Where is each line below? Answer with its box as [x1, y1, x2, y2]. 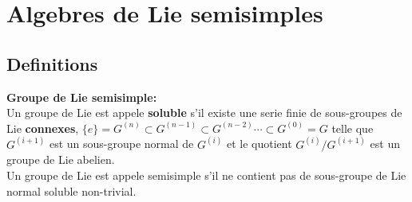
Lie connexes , [6, 119, 79, 136]
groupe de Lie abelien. [6, 151, 115, 168]
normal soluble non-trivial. [6, 182, 137, 199]
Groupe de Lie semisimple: [6, 88, 157, 105]
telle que [331, 119, 374, 136]
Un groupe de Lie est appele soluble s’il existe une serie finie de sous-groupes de [6, 104, 402, 121]
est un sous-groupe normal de [49, 135, 194, 152]
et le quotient [226, 135, 292, 152]
